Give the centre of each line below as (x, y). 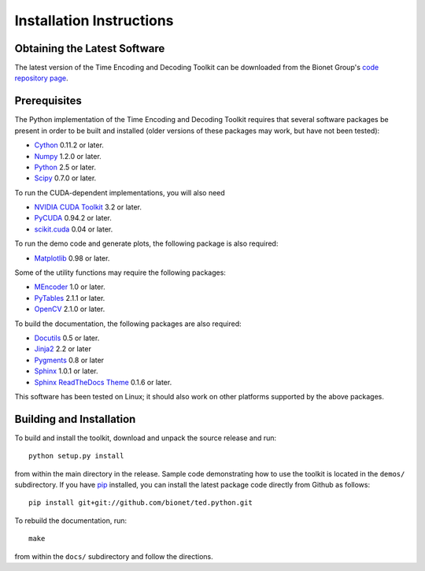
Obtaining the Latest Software (90, 48)
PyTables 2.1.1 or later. (70, 298)
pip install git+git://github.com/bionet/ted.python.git (141, 503)
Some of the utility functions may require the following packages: (120, 273)
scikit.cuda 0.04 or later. (74, 229)
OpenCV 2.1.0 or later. (70, 309)
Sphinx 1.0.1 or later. (66, 371)
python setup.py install (76, 456)
